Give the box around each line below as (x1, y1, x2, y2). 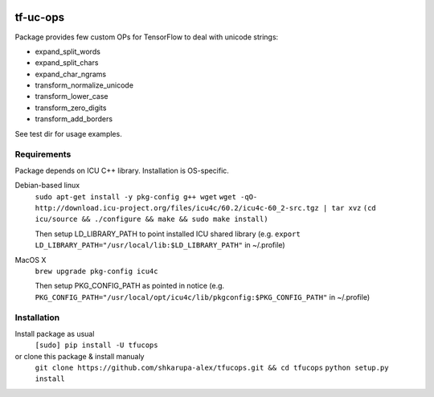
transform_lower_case (35, 92, 108, 101)
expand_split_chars (35, 58, 99, 68)
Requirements (14, 149, 72, 160)
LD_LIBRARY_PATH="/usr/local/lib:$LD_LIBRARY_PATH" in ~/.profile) (35, 240, 285, 250)
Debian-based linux (14, 181, 80, 190)
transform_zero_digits (35, 103, 107, 113)
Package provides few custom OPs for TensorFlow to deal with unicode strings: (14, 32, 279, 42)
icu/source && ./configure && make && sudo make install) (35, 215, 268, 224)
